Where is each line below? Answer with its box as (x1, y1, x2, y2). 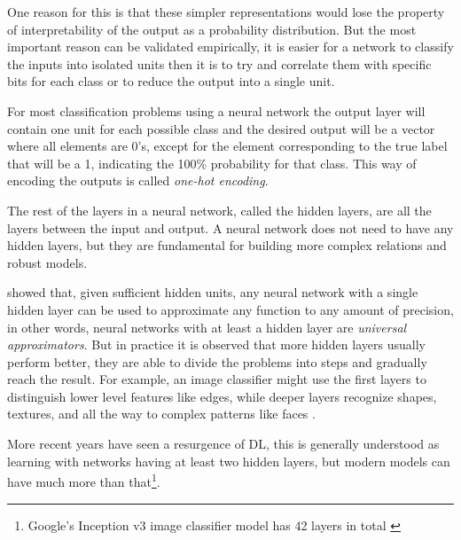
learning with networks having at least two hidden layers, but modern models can (7, 451, 450, 470)
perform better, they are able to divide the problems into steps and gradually (7, 352, 427, 371)
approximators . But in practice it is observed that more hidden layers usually (7, 335, 426, 354)
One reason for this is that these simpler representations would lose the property (7, 3, 445, 20)
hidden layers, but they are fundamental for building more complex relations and (7, 236, 447, 254)
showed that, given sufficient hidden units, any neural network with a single (7, 283, 418, 301)
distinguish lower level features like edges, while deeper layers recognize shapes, (7, 387, 437, 405)
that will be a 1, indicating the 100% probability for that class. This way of (7, 153, 417, 172)
